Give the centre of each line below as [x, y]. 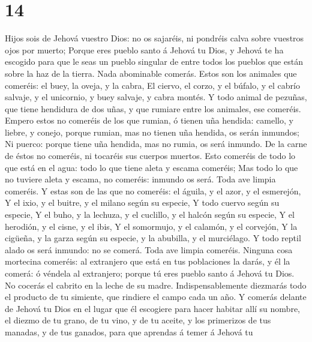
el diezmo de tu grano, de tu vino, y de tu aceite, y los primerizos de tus [138, 320]
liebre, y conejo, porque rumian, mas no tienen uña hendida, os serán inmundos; [152, 132]
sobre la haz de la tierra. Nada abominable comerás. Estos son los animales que [151, 73]
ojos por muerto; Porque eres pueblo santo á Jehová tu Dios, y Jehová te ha [144, 49]
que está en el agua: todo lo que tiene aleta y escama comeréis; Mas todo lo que [151, 167]
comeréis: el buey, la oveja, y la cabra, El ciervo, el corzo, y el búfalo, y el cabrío [152, 85]
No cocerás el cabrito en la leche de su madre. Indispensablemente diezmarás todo [156, 285]
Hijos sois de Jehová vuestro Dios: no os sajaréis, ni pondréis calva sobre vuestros [154, 38]
